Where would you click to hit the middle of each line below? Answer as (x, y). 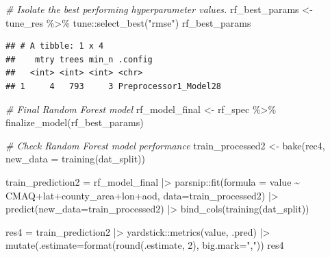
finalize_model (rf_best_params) (75, 122)
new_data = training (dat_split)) (75, 159)
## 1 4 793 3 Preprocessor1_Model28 (113, 86)
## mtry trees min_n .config (79, 59)
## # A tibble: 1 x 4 (55, 46)
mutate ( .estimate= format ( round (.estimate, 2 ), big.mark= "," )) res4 (145, 245)
